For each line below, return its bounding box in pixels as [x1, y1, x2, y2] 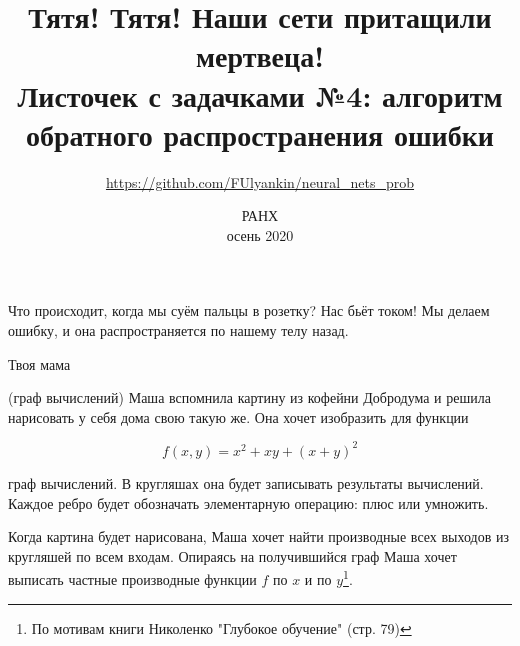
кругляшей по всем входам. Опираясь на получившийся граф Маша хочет [8, 545, 457, 566]
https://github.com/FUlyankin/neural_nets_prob [105, 171, 415, 192]
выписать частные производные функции [8, 568, 257, 589]
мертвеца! [196, 35, 324, 76]
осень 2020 [226, 224, 294, 245]
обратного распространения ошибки [25, 113, 494, 154]
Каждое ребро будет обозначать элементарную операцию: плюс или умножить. [8, 492, 489, 513]
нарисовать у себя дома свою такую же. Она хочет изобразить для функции [8, 406, 469, 427]
